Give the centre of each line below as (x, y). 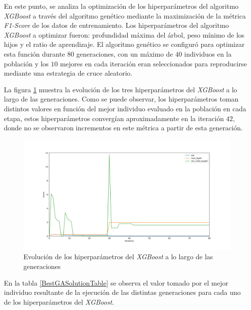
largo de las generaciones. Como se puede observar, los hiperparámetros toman (121, 99)
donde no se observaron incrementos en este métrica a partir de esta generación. (123, 128)
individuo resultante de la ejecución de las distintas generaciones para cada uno (122, 292)
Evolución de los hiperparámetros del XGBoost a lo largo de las (118, 257)
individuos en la (208, 53)
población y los (26, 63)
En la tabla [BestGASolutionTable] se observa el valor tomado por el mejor (116, 282)
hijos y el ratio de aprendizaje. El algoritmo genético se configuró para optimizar (124, 44)
